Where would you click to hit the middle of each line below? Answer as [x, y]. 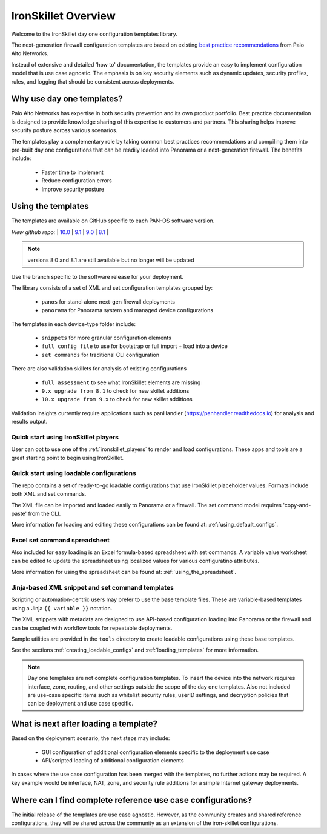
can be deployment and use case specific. [80, 704]
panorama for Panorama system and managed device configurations [127, 310]
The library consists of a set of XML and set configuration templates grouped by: [112, 288]
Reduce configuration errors [77, 181]
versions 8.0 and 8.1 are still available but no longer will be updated [111, 260]
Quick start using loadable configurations [74, 473]
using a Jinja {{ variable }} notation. [62, 608]
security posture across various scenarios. [64, 130]
